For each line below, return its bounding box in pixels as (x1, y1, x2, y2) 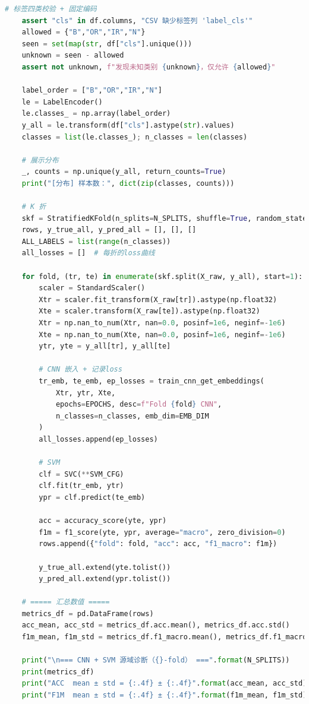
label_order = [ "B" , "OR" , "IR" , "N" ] (21, 86, 162, 95)
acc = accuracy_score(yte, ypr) (39, 516, 167, 525)
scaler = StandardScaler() (39, 284, 146, 293)
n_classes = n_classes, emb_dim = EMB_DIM (55, 411, 209, 420)
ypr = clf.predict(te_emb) (39, 493, 146, 502)
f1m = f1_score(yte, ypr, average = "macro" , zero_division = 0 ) (39, 528, 286, 537)
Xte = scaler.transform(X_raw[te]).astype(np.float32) (39, 307, 260, 316)
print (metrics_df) (21, 667, 94, 676)
